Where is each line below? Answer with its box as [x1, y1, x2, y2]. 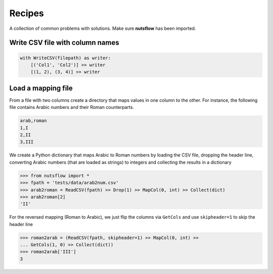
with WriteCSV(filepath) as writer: [20, 55, 111, 61]
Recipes [9, 8, 44, 19]
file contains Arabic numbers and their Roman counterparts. [9, 104, 134, 110]
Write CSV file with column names [9, 38, 119, 47]
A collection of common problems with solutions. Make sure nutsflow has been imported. [9, 25, 196, 31]
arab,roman [20, 118, 47, 124]
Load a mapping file [9, 84, 73, 92]
